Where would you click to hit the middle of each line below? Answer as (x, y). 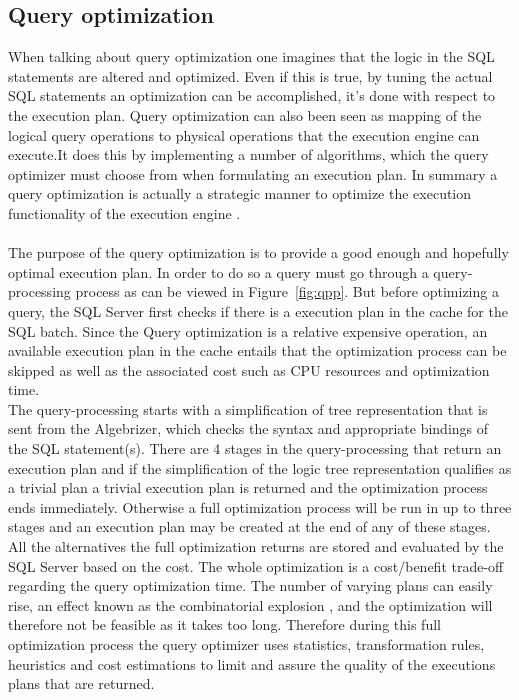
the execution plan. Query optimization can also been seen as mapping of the (245, 114)
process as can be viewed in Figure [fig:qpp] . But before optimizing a (287, 291)
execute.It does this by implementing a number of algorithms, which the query (248, 154)
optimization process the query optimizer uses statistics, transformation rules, (246, 644)
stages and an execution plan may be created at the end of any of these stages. (249, 526)
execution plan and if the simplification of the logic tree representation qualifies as (260, 467)
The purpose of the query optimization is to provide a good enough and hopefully (258, 252)
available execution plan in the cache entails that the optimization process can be (257, 350)
